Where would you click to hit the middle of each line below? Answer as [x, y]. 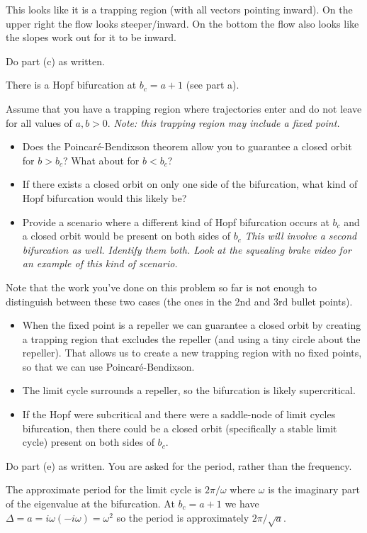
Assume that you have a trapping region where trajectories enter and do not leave [184, 108]
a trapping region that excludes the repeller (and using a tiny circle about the [191, 338]
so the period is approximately [183, 517]
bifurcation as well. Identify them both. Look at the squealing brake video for [187, 249]
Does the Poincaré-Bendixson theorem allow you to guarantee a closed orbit [187, 146]
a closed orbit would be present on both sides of [126, 236]
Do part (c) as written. [55, 61]
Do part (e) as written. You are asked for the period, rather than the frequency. [179, 465]
